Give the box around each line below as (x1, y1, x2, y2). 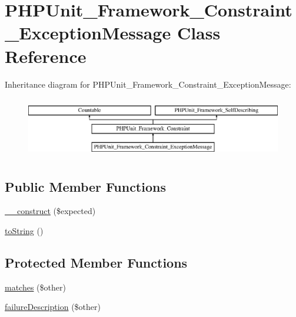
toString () (5, 224, 44, 236)
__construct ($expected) (5, 205, 96, 217)
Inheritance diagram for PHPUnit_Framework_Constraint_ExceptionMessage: (5, 78, 291, 90)
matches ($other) (5, 281, 66, 293)
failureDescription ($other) (5, 301, 101, 313)
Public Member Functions (5, 177, 166, 195)
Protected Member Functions (5, 253, 188, 271)
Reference (5, 44, 87, 68)
